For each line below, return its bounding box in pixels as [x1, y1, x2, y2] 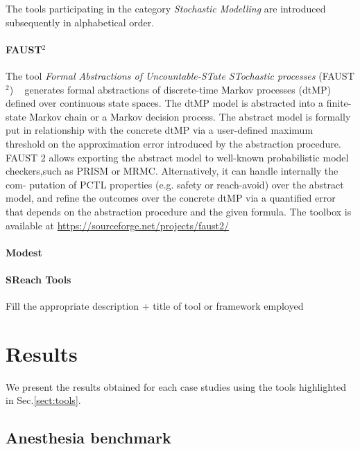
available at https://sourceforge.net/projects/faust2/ [6, 218, 230, 232]
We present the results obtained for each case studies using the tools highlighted [6, 379, 347, 394]
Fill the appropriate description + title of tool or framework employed [6, 299, 304, 313]
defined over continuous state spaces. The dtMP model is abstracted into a [6, 96, 324, 110]
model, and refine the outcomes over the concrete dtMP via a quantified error [6, 191, 336, 205]
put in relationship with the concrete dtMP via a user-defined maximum [6, 123, 314, 137]
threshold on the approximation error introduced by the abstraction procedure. [6, 136, 341, 150]
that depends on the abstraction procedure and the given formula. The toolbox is [6, 204, 352, 218]
